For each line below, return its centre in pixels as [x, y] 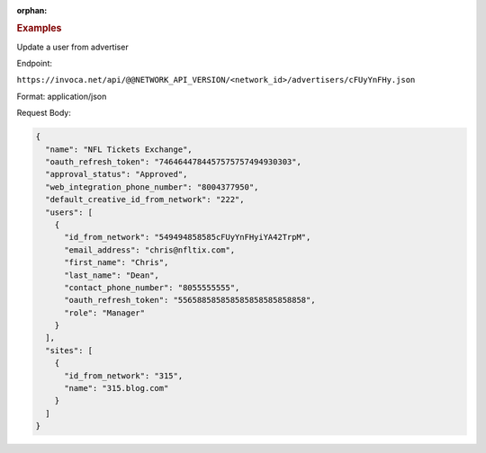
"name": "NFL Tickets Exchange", [119, 149]
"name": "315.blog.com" [117, 388]
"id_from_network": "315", [124, 376]
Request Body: [44, 113]
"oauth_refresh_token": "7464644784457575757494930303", [173, 161]
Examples [39, 29]
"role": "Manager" [105, 313]
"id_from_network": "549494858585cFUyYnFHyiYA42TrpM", [188, 237]
